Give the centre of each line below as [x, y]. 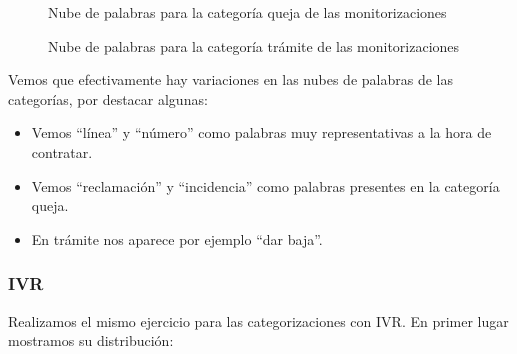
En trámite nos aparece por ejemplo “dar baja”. [177, 238]
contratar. [62, 151]
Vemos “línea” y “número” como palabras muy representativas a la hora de [261, 132]
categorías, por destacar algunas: [108, 98]
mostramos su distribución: [91, 340]
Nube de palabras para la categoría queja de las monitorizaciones [247, 12]
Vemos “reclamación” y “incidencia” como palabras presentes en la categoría [265, 185]
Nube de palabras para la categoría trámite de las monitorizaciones [254, 45]
